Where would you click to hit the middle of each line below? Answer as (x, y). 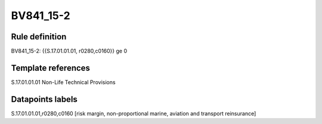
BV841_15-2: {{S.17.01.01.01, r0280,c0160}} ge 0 (69, 51)
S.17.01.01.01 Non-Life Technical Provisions (63, 82)
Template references (51, 68)
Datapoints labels (44, 99)
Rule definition (39, 37)
